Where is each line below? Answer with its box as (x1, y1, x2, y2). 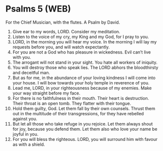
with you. (12, 54, 31, 60)
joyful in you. (12, 131, 39, 137)
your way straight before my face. (12, 90, 81, 96)
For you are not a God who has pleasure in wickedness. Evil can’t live (12, 49, 151, 55)
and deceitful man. (12, 69, 50, 75)
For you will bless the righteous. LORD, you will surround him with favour (12, 136, 158, 142)
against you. (12, 116, 37, 122)
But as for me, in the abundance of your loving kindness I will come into (12, 75, 156, 81)
